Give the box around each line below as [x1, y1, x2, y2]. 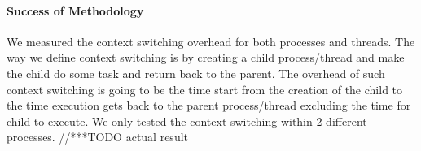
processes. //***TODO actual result [7, 128, 189, 145]
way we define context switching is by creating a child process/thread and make [7, 49, 405, 66]
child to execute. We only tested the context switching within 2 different [7, 112, 367, 129]
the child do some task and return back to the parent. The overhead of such [7, 64, 385, 81]
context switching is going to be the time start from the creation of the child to [7, 80, 403, 97]
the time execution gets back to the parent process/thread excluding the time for [7, 97, 411, 114]
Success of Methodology [7, 2, 144, 19]
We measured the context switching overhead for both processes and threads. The [7, 32, 415, 50]
